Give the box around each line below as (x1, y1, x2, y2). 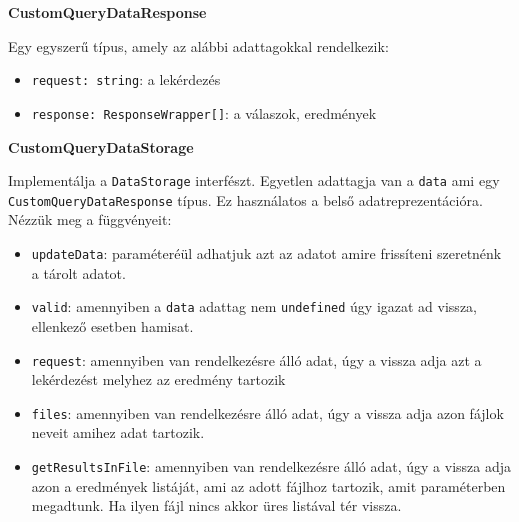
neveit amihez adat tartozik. (31, 422, 205, 443)
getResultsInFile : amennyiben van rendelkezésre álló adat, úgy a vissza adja (31, 456, 512, 476)
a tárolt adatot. (31, 262, 126, 283)
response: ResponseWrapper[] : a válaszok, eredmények (31, 102, 377, 123)
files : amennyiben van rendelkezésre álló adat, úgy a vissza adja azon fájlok (31, 402, 504, 423)
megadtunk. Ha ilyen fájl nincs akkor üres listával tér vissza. (31, 495, 402, 516)
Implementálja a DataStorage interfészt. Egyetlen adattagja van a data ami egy (8, 170, 500, 191)
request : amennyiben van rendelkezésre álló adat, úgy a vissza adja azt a (31, 349, 482, 370)
